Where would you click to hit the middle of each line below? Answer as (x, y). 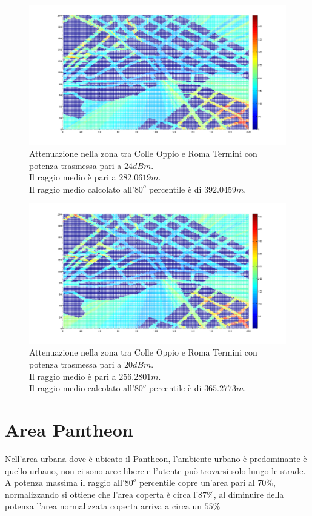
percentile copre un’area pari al (197, 482)
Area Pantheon (69, 430)
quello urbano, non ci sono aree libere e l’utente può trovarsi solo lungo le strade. (155, 470)
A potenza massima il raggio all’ (65, 482)
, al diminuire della (249, 494)
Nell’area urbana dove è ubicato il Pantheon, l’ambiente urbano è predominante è (156, 458)
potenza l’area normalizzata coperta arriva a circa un (103, 506)
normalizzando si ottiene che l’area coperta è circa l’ (102, 494)
